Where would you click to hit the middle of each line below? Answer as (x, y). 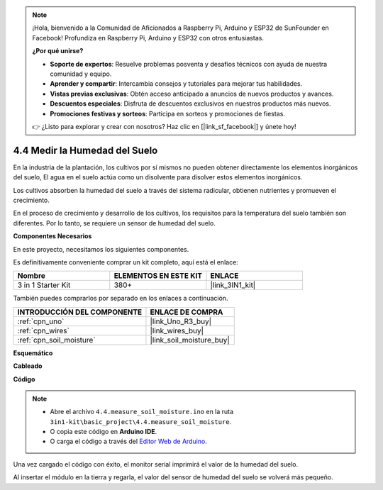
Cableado (28, 366)
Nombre (32, 276)
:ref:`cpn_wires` (44, 330)
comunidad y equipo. (81, 74)
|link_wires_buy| (177, 330)
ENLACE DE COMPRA (187, 312)
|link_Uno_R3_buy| (181, 321)
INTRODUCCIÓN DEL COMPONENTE (80, 312)
